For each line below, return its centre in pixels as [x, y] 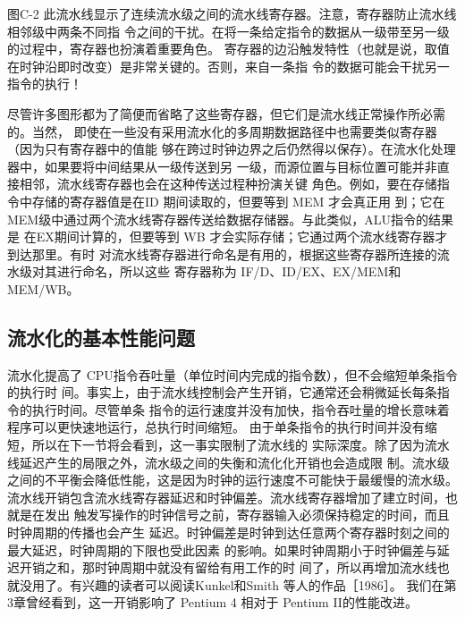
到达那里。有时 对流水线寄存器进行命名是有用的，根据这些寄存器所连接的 [222, 254]
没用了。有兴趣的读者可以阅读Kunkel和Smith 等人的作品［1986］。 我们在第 [238, 584]
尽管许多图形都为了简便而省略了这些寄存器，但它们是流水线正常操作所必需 [226, 113]
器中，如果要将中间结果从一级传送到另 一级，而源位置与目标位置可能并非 [222, 166]
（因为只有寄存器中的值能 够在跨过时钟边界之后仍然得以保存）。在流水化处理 [232, 149]
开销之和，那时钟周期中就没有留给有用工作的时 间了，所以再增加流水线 [228, 567]
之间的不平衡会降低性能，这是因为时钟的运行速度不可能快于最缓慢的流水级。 [232, 480]
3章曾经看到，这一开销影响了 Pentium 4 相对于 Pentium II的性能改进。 [212, 602]
